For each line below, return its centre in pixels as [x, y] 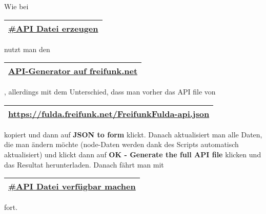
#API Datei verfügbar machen [72, 186]
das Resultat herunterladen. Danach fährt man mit [84, 164]
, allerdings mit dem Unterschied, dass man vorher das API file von [110, 92]
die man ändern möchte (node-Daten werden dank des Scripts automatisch [121, 144]
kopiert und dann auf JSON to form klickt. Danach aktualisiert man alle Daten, [133, 134]
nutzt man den [27, 49]
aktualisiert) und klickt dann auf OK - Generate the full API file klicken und [133, 154]
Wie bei [16, 6]
